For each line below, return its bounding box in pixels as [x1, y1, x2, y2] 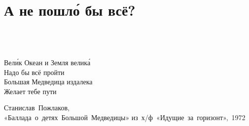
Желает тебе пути [4, 86, 57, 96]
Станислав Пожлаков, [4, 102, 70, 113]
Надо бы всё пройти [4, 67, 65, 77]
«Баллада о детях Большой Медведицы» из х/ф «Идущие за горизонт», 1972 [4, 112, 246, 122]
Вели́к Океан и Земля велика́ [4, 57, 91, 67]
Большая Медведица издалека [4, 76, 93, 87]
